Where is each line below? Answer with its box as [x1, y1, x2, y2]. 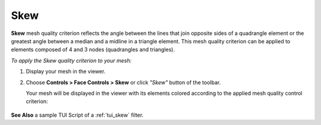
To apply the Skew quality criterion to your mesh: [11, 57, 132, 64]
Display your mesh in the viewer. [26, 68, 106, 75]
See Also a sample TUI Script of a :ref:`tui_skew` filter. [11, 111, 144, 118]
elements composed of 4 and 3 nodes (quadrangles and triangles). [11, 46, 175, 53]
